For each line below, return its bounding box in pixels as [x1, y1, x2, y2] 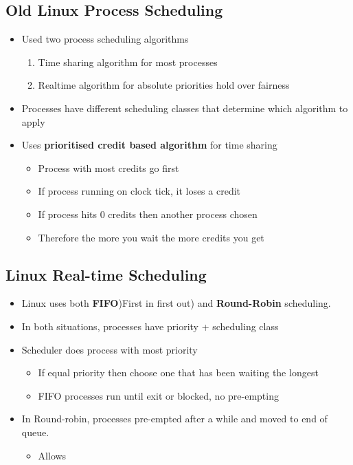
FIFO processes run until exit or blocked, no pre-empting [38, 388, 279, 402]
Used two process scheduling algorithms [21, 32, 189, 46]
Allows [38, 448, 67, 462]
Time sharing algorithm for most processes [38, 54, 218, 69]
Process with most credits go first [38, 160, 179, 175]
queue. [21, 424, 49, 439]
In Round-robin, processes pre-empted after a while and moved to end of [21, 411, 328, 426]
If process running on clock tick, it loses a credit [38, 184, 240, 198]
